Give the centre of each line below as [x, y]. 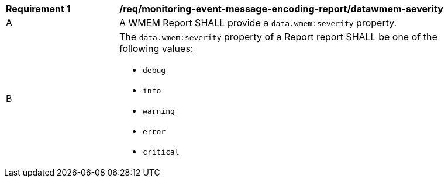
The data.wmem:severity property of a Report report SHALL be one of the [278, 37]
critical [161, 152]
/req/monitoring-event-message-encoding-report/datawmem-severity [281, 9]
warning [159, 111]
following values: [156, 48]
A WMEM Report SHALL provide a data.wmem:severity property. [258, 23]
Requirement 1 [38, 9]
